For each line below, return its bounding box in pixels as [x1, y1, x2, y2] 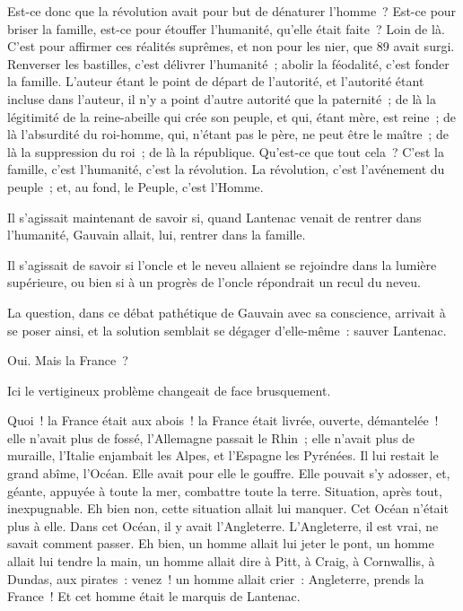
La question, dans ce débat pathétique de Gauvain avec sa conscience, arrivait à [7, 302, 446, 321]
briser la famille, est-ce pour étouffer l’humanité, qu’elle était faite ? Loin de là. [7, 19, 445, 38]
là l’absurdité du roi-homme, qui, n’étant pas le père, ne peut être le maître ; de [7, 125, 449, 144]
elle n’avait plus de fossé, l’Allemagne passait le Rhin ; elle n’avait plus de [7, 428, 415, 447]
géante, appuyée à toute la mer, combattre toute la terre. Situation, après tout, [7, 481, 442, 500]
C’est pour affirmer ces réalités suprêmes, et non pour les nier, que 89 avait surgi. [7, 37, 455, 56]
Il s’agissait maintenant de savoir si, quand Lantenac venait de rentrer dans [7, 207, 422, 226]
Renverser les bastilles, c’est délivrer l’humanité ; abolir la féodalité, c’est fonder [7, 54, 450, 73]
